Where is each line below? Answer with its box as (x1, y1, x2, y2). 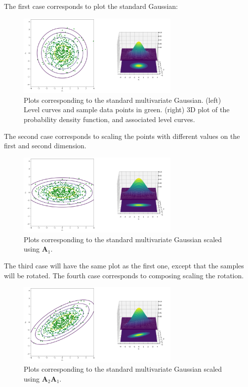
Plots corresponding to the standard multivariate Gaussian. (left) (24, 94, 221, 105)
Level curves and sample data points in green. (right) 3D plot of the (24, 104, 230, 115)
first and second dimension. (4, 140, 86, 151)
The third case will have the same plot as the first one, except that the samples (4, 260, 244, 270)
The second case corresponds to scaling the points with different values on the (4, 130, 240, 141)
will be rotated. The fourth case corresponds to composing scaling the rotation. (4, 270, 244, 280)
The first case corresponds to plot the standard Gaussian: (4, 1, 178, 11)
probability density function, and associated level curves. (24, 114, 195, 124)
